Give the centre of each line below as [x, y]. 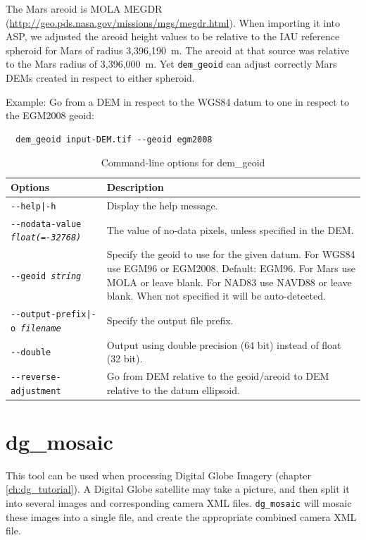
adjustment [36, 391]
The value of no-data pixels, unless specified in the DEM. [230, 229]
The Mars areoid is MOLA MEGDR [84, 8]
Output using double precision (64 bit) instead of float [224, 344]
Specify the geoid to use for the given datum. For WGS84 [231, 254]
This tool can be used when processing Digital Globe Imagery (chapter [158, 475]
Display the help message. [162, 205]
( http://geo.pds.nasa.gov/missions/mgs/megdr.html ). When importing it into [173, 22]
